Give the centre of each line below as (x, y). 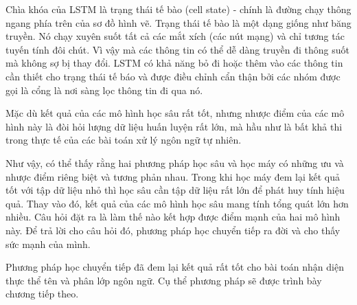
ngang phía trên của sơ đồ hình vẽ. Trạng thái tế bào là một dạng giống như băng (178, 22)
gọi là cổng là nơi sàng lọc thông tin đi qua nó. (104, 90)
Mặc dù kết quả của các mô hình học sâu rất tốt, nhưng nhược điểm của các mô (175, 113)
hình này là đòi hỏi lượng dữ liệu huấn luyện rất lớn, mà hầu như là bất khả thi (174, 126)
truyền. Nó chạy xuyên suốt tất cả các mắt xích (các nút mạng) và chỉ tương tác (175, 36)
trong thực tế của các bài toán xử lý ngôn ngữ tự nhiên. (124, 140)
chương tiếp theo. (42, 294)
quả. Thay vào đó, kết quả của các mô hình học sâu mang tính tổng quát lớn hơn (177, 203)
